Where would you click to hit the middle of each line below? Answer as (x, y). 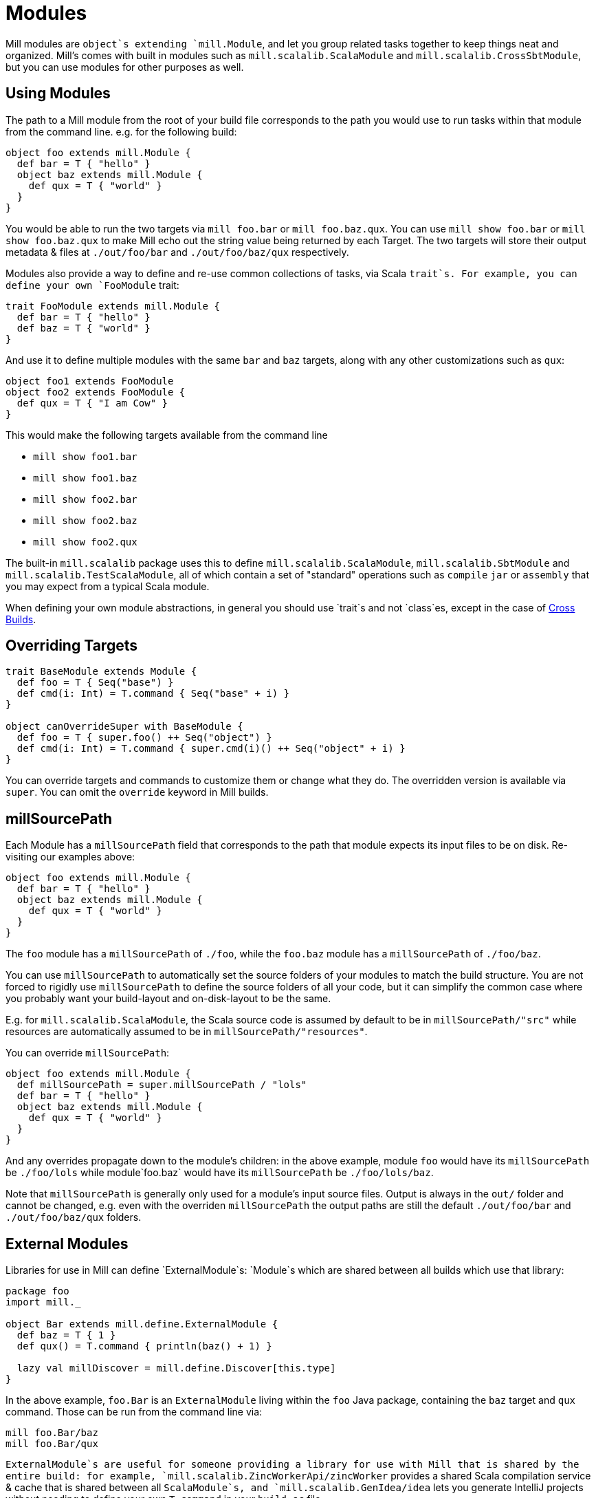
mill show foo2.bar (85, 499)
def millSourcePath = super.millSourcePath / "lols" (162, 1085)
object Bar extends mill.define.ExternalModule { (142, 1324)
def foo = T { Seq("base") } (95, 683)
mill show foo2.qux (85, 542)
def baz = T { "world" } (84, 328)
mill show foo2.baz (85, 520)
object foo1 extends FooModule (90, 381)
